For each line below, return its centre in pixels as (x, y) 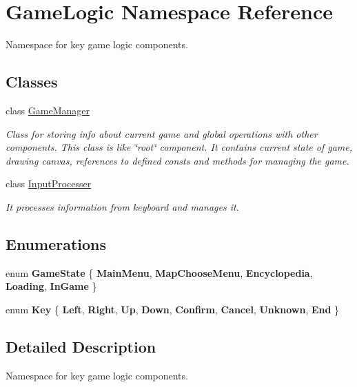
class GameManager (48, 110)
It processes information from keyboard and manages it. (122, 206)
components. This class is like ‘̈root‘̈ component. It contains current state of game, (179, 147)
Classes (32, 82)
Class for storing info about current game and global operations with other (162, 133)
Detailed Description (81, 346)
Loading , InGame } (51, 286)
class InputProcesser (49, 184)
